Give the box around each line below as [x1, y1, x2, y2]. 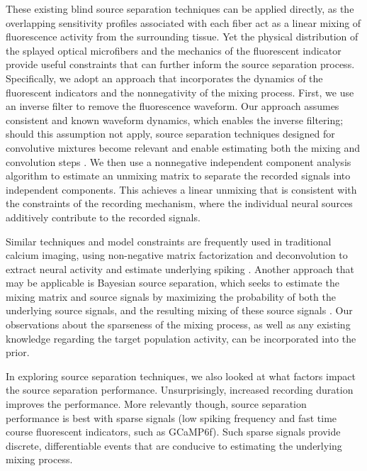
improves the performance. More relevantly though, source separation [6, 397, 307, 411]
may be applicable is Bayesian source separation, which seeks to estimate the [6, 275, 339, 290]
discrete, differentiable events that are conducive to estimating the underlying [6, 438, 342, 453]
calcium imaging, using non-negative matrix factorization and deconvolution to [6, 248, 348, 262]
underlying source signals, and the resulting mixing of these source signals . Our [6, 303, 353, 318]
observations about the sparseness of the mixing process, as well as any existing [6, 317, 351, 332]
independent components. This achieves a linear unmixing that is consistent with [6, 182, 357, 196]
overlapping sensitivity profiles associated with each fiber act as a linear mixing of [6, 15, 361, 30]
